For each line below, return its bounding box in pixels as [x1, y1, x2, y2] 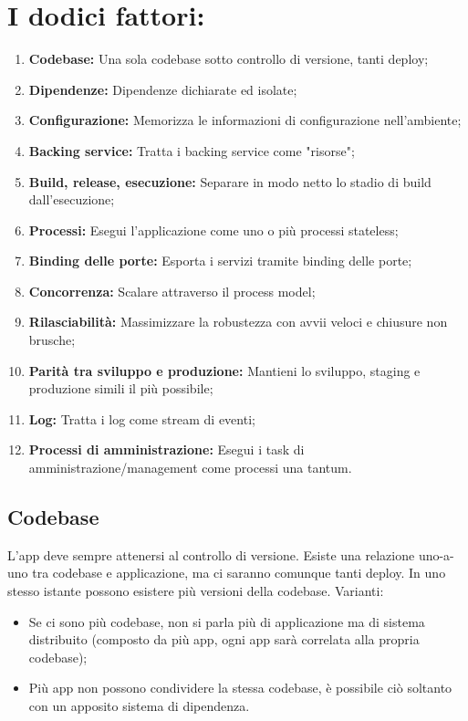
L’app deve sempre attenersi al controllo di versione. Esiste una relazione [7, 545, 415, 564]
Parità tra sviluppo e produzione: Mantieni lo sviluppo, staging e [28, 360, 421, 380]
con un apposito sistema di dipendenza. [28, 695, 250, 715]
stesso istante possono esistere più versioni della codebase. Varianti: [7, 581, 384, 601]
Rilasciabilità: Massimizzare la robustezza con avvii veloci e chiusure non [28, 312, 448, 331]
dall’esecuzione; [28, 190, 115, 209]
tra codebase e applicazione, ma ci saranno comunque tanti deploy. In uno [32, 563, 446, 582]
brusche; [28, 330, 76, 350]
